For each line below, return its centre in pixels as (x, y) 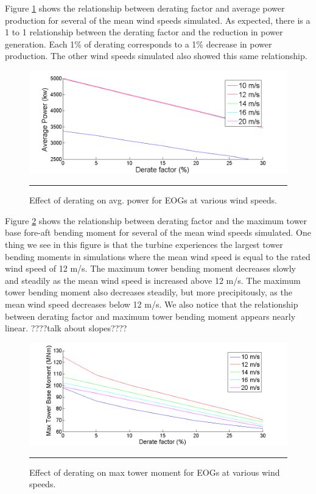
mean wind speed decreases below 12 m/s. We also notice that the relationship (152, 304)
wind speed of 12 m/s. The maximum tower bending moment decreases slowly (150, 268)
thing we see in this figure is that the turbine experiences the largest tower (144, 244)
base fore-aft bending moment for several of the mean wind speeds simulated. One (158, 232)
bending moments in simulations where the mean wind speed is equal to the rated (158, 256)
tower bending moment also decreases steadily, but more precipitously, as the (149, 292)
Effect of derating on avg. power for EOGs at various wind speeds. (153, 200)
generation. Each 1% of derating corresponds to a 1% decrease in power (139, 44)
